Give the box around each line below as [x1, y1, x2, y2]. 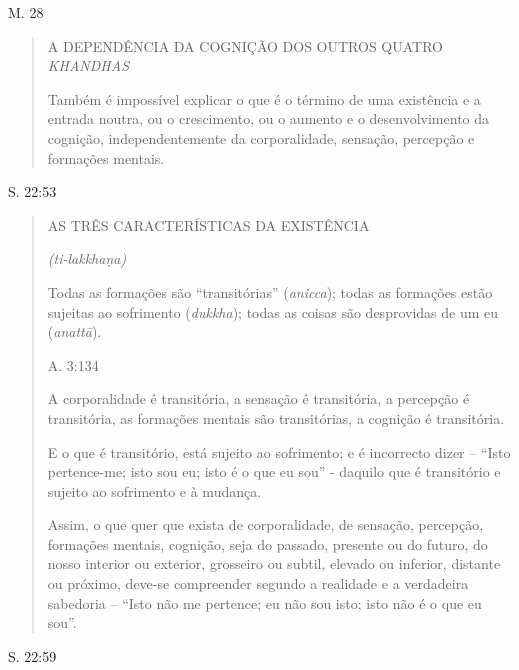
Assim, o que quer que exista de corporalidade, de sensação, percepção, [47, 514, 484, 535]
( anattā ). [47, 321, 102, 342]
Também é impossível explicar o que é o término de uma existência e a [47, 88, 481, 109]
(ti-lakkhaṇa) [47, 248, 127, 269]
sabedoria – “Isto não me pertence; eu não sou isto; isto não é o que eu [47, 592, 482, 613]
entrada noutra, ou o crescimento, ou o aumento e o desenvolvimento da [47, 108, 490, 129]
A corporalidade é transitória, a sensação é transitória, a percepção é [47, 388, 470, 409]
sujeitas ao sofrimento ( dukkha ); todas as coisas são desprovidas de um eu [47, 301, 499, 322]
